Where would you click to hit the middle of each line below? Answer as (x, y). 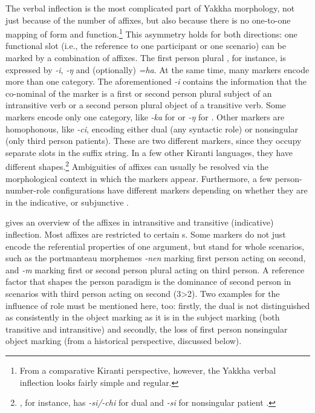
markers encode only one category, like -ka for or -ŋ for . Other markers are (145, 117)
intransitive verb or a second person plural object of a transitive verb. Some (146, 105)
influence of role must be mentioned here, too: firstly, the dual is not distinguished (158, 305)
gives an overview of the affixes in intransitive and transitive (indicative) (140, 222)
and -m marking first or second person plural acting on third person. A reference (155, 269)
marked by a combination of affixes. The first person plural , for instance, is (146, 58)
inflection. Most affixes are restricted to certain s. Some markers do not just (146, 234)
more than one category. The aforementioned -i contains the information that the (156, 81)
